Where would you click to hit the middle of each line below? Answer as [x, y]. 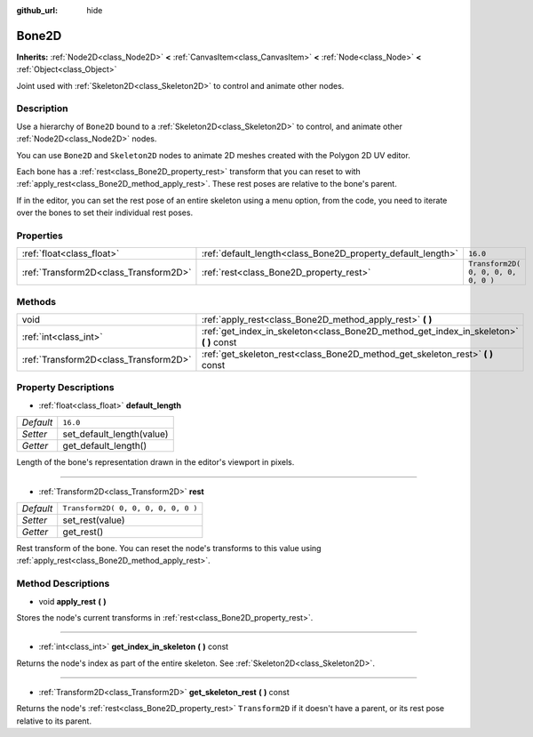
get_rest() [83, 532]
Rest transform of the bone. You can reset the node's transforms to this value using [169, 548]
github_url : [37, 10]
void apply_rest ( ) [72, 601]
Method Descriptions [63, 584]
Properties [40, 236]
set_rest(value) [94, 520]
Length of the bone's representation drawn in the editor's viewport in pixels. [155, 462]
